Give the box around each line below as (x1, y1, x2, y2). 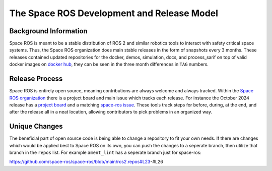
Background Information (9, 27, 88, 35)
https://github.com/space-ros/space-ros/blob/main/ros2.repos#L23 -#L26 (9, 159, 163, 165)
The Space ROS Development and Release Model (9, 8, 219, 19)
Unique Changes (9, 122, 63, 131)
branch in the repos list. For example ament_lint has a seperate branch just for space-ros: (9, 149, 201, 155)
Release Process (9, 75, 63, 83)
